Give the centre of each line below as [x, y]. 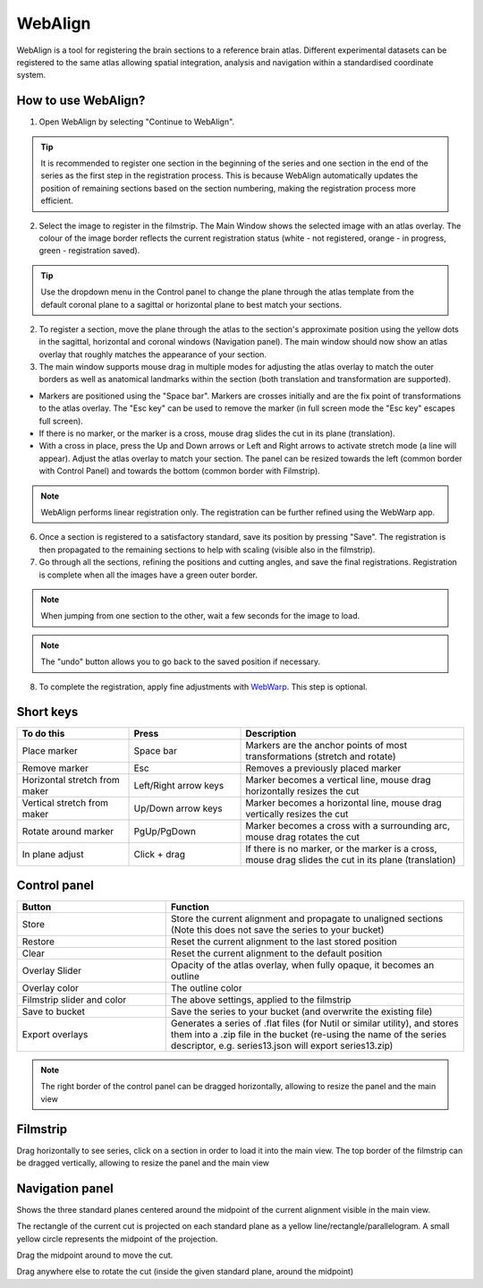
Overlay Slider [52, 970]
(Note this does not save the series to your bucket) [277, 929]
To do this [43, 734]
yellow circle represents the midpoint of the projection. [117, 1239]
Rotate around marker [68, 832]
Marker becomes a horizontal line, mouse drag [343, 803]
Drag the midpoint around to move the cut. [95, 1255]
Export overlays [55, 1034]
